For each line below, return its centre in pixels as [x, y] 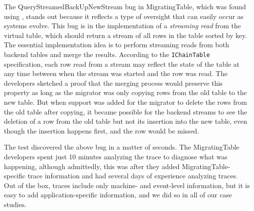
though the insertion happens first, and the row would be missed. [102, 130]
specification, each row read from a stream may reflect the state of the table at [122, 64]
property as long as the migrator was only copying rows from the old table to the [126, 92]
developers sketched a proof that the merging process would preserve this [113, 83]
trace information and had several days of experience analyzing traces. [133, 176]
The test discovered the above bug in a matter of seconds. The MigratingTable [122, 147]
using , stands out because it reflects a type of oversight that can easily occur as [124, 16]
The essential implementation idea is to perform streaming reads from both [117, 45]
